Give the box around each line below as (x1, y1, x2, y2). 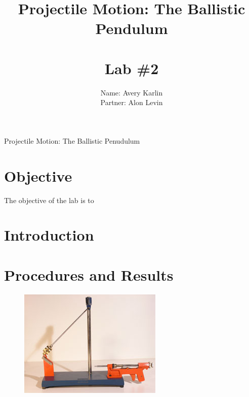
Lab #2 (104, 57, 159, 78)
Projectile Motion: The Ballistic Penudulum (4, 135, 140, 146)
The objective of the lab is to (4, 194, 94, 205)
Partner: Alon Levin (100, 97, 163, 108)
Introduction (4, 224, 94, 245)
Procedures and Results (4, 264, 174, 285)
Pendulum (95, 18, 168, 39)
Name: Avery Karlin (100, 87, 163, 97)
